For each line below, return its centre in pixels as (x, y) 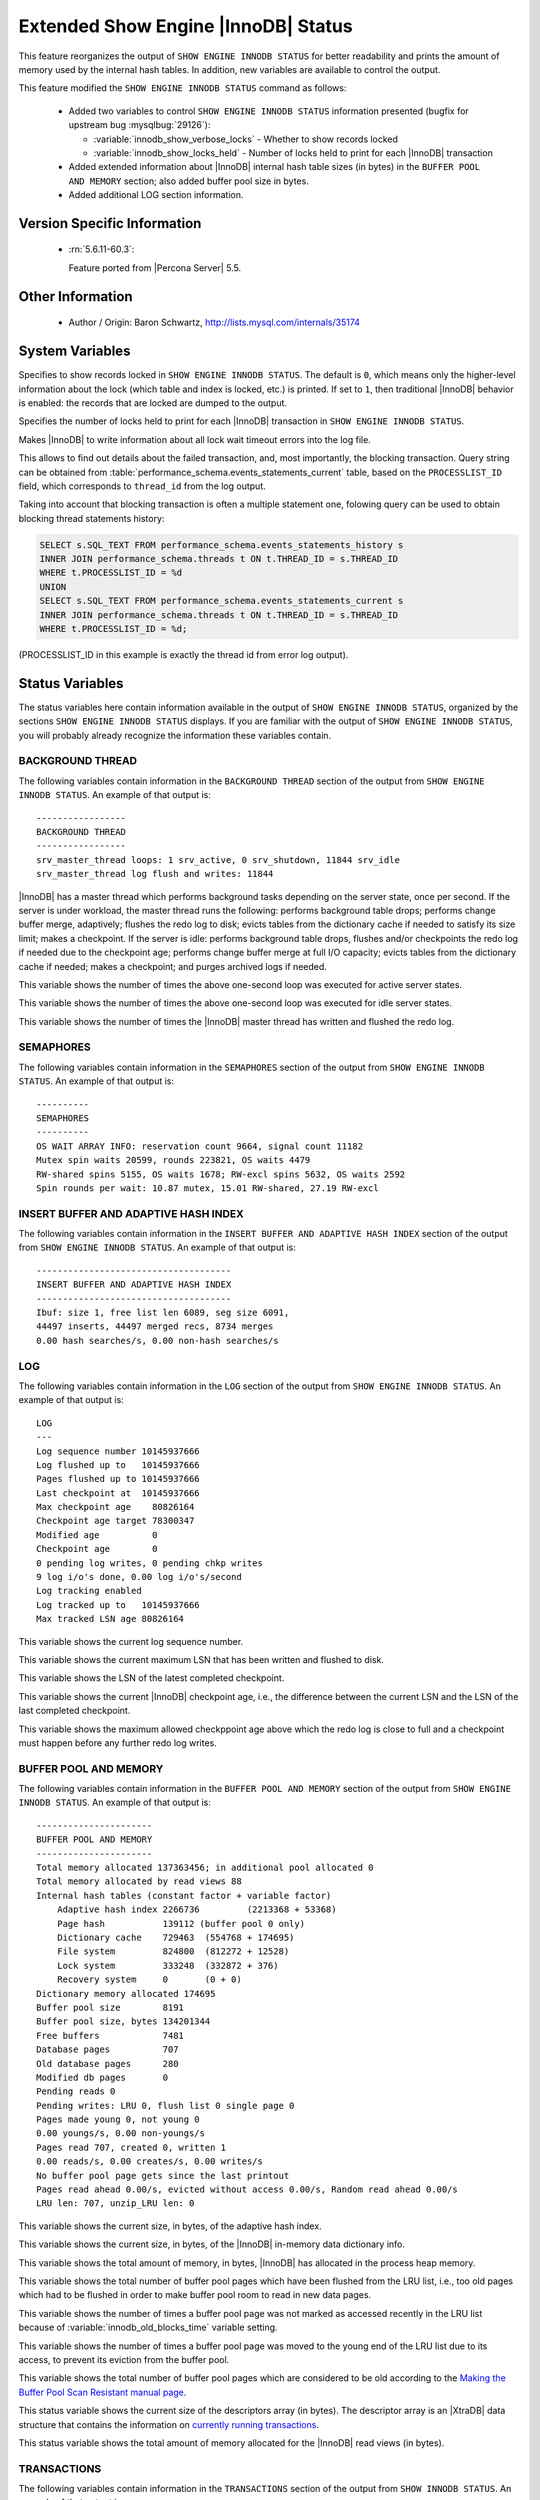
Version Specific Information (110, 223)
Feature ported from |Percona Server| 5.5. (155, 267)
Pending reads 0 (76, 2091)
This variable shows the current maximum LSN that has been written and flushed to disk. (201, 1659)
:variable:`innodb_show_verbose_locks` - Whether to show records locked (246, 139)
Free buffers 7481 (110, 2035)
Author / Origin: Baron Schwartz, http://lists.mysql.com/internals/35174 (214, 322)
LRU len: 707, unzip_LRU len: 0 (115, 2203)
